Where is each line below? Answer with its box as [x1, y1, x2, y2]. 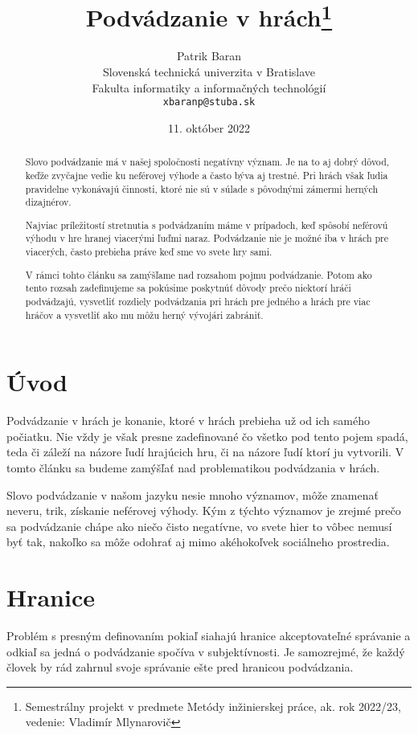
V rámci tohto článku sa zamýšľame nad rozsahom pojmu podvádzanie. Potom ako [25, 267, 372, 281]
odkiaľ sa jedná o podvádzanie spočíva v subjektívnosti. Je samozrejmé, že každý [6, 643, 405, 659]
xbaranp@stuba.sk [162, 96, 256, 108]
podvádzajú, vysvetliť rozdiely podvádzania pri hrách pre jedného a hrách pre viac [25, 294, 371, 308]
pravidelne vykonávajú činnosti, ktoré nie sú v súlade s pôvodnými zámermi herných [25, 182, 379, 195]
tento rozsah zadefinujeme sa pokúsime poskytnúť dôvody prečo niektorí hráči [25, 281, 351, 295]
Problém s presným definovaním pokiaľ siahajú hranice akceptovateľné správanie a [6, 627, 411, 644]
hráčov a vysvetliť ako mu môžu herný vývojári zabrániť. [25, 308, 264, 321]
